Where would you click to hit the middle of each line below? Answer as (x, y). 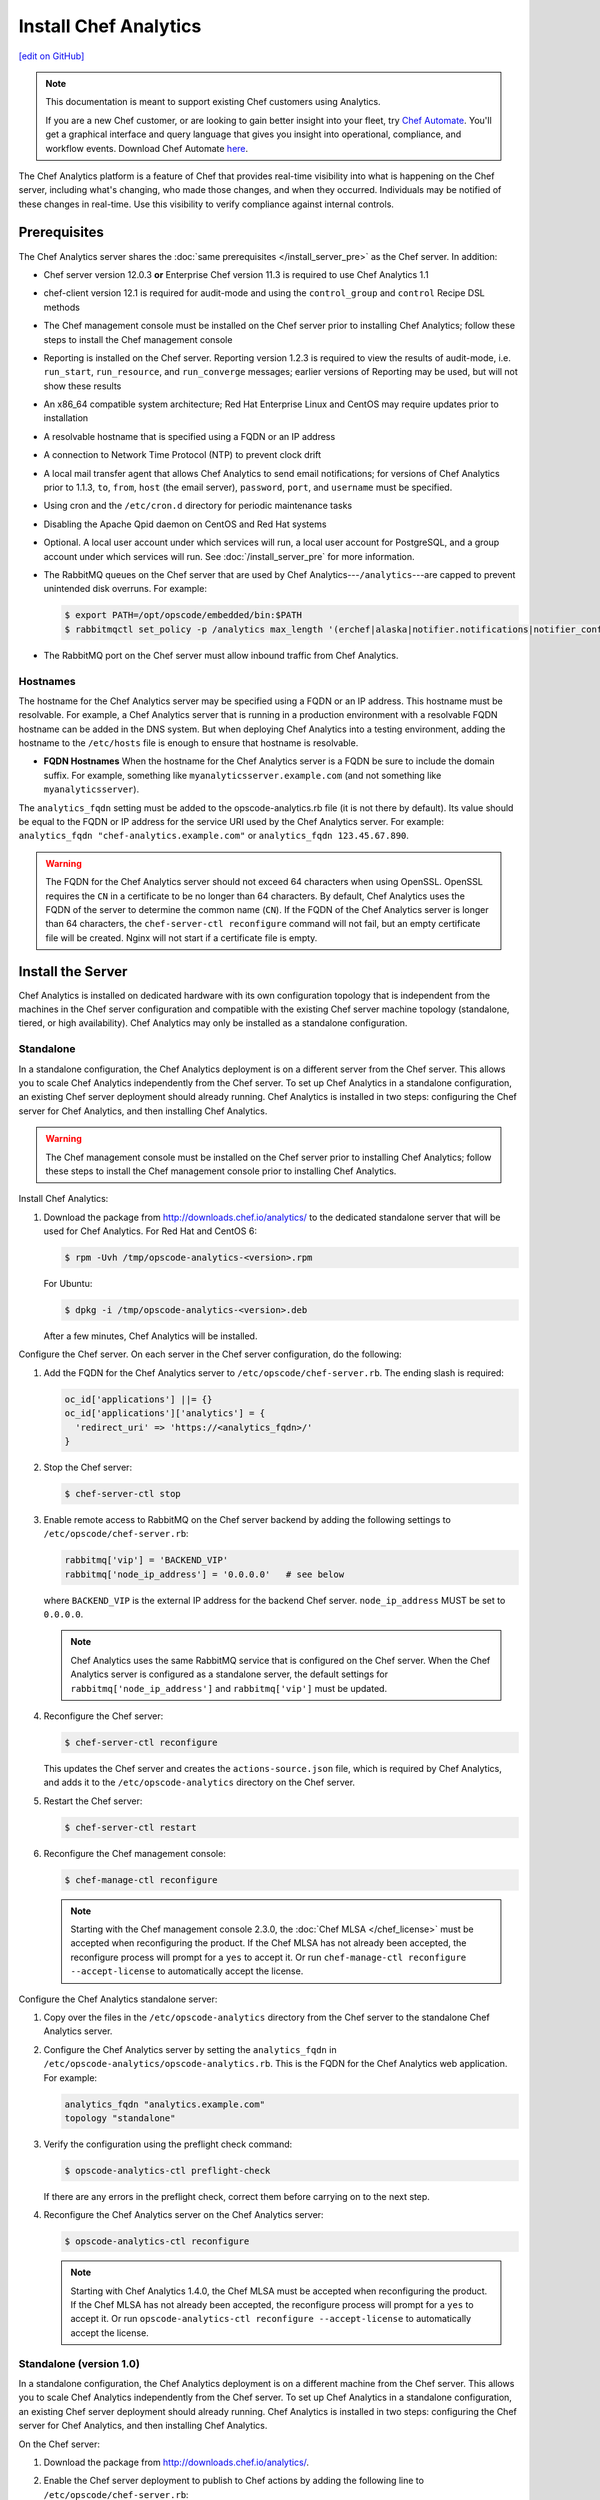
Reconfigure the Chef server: (103, 1716)
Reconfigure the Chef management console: (135, 1853)
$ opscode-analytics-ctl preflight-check (167, 2170)
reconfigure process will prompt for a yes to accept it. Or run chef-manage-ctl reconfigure (268, 1957)
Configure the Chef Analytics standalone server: (118, 1999)
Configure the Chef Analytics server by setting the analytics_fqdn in (190, 2049)
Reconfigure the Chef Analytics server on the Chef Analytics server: (183, 2215)
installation (66, 418)
